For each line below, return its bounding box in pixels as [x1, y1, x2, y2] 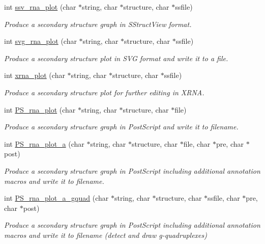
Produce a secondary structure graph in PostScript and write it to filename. [4, 121, 239, 132]
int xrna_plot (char [4, 70, 65, 80]
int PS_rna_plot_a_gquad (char [4, 193, 109, 203]
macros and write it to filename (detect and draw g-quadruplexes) [4, 229, 208, 240]
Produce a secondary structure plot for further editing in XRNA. [4, 87, 204, 97]
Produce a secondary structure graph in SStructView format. [4, 18, 192, 29]
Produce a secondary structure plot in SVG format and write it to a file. [4, 52, 228, 63]
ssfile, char [208, 193, 240, 203]
